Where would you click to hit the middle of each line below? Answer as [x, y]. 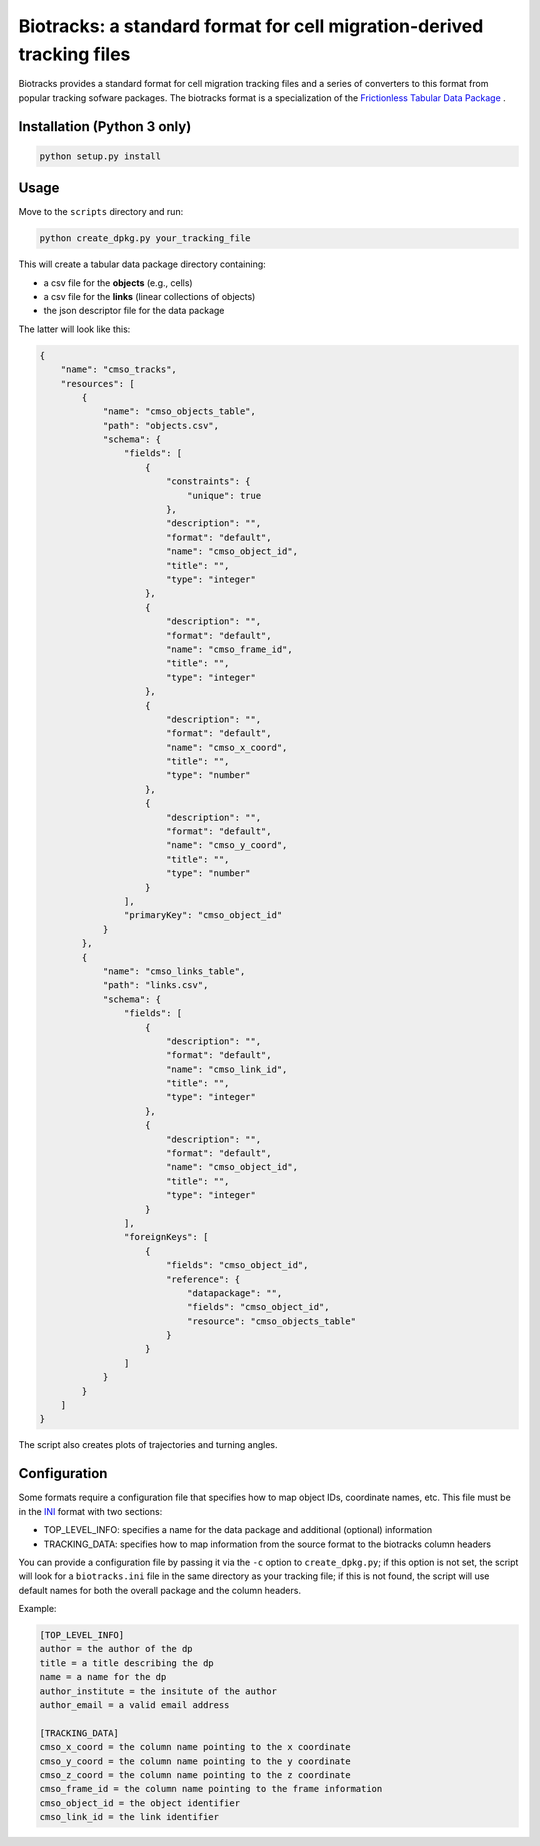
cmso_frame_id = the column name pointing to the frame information [211, 1789]
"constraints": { [208, 481]
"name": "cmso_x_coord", [226, 747]
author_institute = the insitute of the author [158, 1691]
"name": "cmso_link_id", [226, 1069]
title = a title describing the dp [126, 1663]
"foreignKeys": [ [166, 1237]
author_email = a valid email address [134, 1705]
